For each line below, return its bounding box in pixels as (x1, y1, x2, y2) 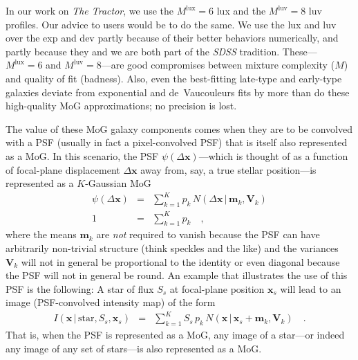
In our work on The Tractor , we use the (6, 3, 173, 17)
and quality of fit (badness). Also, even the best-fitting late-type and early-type (6, 71, 342, 85)
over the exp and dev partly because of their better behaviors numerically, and (6, 30, 339, 45)
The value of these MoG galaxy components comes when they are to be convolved (6, 121, 352, 136)
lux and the (216, 3, 266, 17)
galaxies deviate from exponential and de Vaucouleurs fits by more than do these (6, 84, 350, 99)
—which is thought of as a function (198, 148, 348, 163)
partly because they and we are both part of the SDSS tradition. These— (6, 44, 317, 58)
